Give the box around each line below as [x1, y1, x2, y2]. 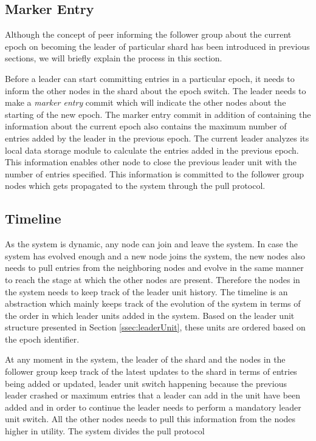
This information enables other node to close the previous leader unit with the [5, 156, 297, 168]
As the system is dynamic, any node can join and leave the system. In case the [5, 238, 298, 250]
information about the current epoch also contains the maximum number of [5, 120, 287, 132]
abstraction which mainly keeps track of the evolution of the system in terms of [5, 297, 301, 310]
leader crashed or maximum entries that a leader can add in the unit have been [5, 389, 301, 402]
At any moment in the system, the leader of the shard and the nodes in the [5, 353, 286, 366]
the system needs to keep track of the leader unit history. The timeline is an [5, 285, 288, 298]
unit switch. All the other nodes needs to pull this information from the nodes [5, 412, 296, 425]
